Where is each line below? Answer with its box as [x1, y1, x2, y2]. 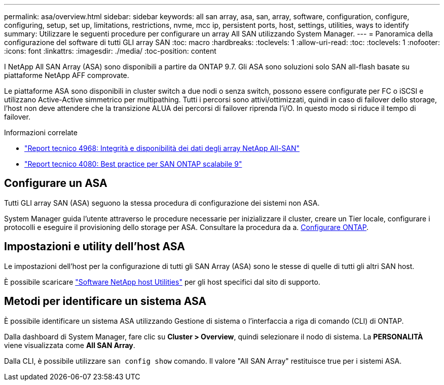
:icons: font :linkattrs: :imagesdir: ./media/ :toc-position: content [4, 47, 216, 55]
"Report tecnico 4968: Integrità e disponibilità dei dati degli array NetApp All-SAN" [24, 144, 300, 152]
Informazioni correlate [4, 128, 78, 137]
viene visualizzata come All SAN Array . [4, 340, 135, 350]
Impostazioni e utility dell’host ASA [4, 240, 185, 253]
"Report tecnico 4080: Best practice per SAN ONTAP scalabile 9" [24, 160, 242, 168]
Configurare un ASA [4, 177, 107, 190]
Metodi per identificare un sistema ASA [4, 295, 207, 308]
